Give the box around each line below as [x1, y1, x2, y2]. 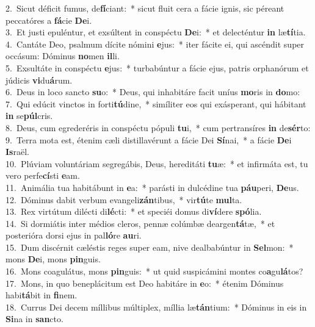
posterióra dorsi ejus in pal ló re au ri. [5, 229, 142, 242]
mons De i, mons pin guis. [5, 253, 101, 265]
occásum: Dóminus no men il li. [5, 49, 120, 62]
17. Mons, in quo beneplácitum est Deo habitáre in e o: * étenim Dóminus [5, 276, 284, 289]
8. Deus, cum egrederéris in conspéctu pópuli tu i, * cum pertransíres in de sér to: [5, 121, 311, 134]
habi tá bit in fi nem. [5, 289, 78, 301]
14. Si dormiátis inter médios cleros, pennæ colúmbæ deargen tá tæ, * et [5, 217, 275, 229]
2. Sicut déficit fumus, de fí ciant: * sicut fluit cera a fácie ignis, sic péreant [5, 2, 284, 14]
